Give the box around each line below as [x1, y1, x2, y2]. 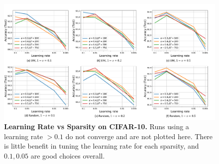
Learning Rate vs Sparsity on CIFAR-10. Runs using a [4, 121, 189, 132]
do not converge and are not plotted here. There [65, 131, 213, 141]
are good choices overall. [30, 150, 105, 161]
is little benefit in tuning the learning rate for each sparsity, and [4, 141, 199, 151]
